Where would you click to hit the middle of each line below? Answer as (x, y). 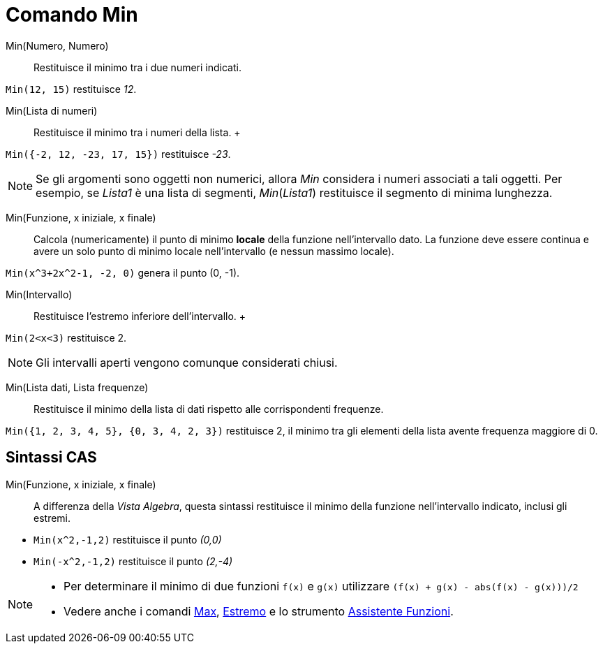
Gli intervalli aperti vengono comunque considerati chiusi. (187, 362)
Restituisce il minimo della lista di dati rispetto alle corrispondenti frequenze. (209, 409)
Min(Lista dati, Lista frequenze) (77, 387)
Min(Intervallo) (39, 294)
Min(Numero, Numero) (57, 45)
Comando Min (72, 15)
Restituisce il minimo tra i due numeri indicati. (137, 67)
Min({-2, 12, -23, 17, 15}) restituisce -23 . (118, 154)
